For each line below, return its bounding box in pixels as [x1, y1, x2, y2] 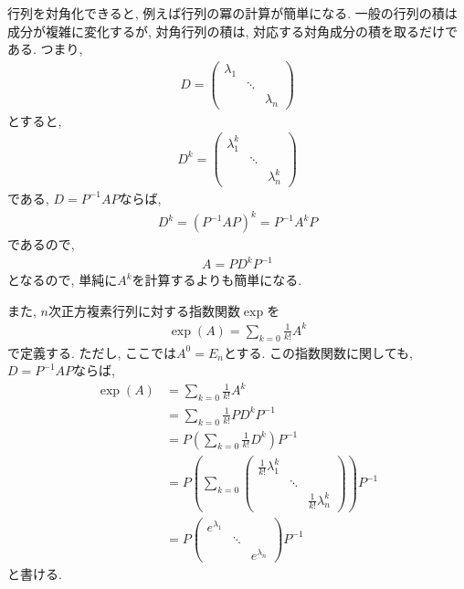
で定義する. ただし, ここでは [7, 342, 177, 362]
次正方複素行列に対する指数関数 [47, 300, 240, 320]
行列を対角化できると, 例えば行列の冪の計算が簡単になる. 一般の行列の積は [7, 4, 458, 22]
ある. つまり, [7, 39, 83, 58]
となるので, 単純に [7, 270, 118, 289]
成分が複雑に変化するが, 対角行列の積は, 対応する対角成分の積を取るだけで [7, 21, 459, 40]
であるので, [7, 235, 75, 254]
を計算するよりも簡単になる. [132, 270, 302, 289]
